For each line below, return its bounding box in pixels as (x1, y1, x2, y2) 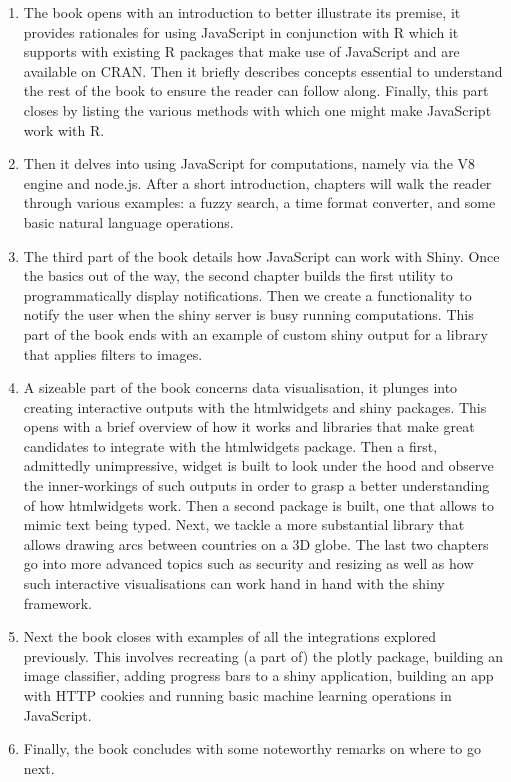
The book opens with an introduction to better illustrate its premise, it (23, 2, 461, 22)
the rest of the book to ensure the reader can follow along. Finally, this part (23, 80, 489, 101)
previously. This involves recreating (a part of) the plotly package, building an (23, 645, 503, 666)
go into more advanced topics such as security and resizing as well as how (23, 553, 474, 574)
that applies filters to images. (23, 343, 203, 364)
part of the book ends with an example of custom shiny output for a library (23, 323, 488, 344)
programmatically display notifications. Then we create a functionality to (23, 284, 472, 305)
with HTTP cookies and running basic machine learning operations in (23, 685, 452, 705)
